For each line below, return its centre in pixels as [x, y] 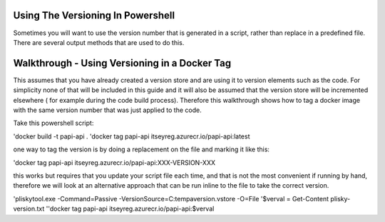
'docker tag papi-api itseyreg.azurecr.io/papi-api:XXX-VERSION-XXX [114, 162]
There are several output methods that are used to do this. [99, 42]
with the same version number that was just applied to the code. [108, 110]
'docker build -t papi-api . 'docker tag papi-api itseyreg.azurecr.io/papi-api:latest [132, 136]
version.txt [29, 209]
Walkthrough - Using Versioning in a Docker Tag [122, 63]
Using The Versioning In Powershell [94, 15]
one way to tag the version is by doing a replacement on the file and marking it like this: [142, 149]
